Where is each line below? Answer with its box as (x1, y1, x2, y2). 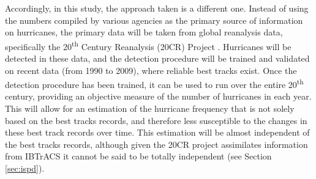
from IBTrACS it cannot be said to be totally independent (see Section (5, 150, 272, 163)
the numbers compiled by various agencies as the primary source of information (5, 13, 303, 26)
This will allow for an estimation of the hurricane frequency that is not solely (5, 102, 295, 115)
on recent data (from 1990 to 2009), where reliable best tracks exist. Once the (5, 64, 297, 76)
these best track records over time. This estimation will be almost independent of (5, 126, 310, 139)
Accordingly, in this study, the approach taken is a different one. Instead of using (5, 2, 309, 14)
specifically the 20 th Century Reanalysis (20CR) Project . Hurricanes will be (5, 38, 292, 53)
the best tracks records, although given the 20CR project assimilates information (5, 137, 308, 150)
